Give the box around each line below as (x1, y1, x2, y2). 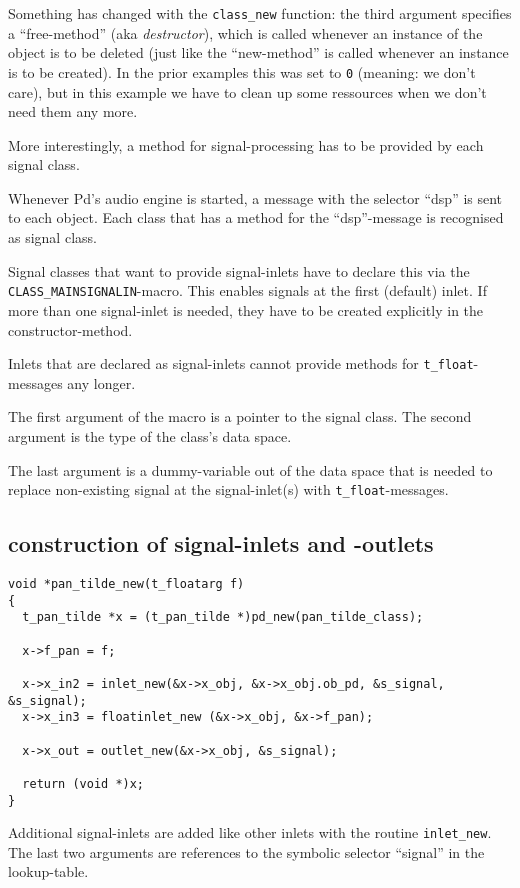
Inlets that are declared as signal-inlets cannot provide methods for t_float (8, 353, 474, 374)
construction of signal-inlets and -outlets (8, 528, 434, 559)
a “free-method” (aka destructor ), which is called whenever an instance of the (8, 22, 483, 43)
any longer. (67, 372, 136, 393)
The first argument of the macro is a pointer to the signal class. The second (8, 406, 472, 427)
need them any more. (8, 101, 138, 122)
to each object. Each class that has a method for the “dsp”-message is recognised (8, 207, 504, 228)
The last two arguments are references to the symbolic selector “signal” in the (8, 841, 485, 862)
